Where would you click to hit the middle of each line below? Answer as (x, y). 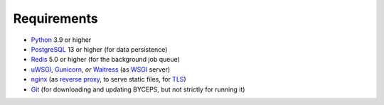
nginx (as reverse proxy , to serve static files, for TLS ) (108, 79)
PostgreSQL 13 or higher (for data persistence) (99, 49)
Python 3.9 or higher (61, 40)
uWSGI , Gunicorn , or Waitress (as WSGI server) (101, 69)
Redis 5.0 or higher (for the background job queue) (106, 60)
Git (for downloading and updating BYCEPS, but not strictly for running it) (138, 89)
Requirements (56, 18)
